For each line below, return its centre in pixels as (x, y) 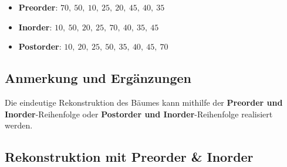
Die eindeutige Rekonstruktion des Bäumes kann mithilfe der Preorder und (144, 102)
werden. (19, 125)
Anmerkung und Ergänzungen (98, 78)
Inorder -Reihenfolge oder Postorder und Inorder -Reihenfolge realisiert (139, 114)
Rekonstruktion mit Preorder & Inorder (129, 157)
